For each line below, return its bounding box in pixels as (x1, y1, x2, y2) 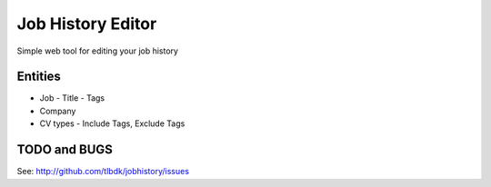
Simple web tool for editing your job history (16, 45, 179, 56)
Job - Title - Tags (39, 93, 105, 103)
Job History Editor (16, 14, 157, 34)
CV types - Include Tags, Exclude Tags (39, 118, 185, 129)
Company (39, 105, 76, 116)
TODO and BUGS (16, 142, 114, 158)
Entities (16, 69, 61, 84)
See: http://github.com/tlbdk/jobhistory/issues (16, 166, 190, 177)
